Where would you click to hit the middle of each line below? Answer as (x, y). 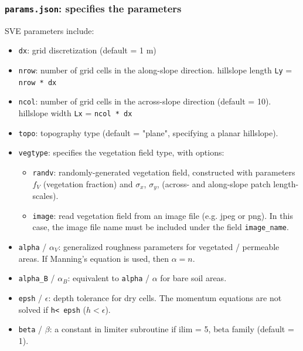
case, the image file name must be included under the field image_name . (161, 227)
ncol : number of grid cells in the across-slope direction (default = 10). (145, 101)
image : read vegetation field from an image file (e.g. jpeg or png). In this (163, 215)
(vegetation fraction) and (88, 183)
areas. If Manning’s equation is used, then (94, 258)
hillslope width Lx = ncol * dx (75, 113)
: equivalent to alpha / (109, 278)
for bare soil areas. (193, 278)
